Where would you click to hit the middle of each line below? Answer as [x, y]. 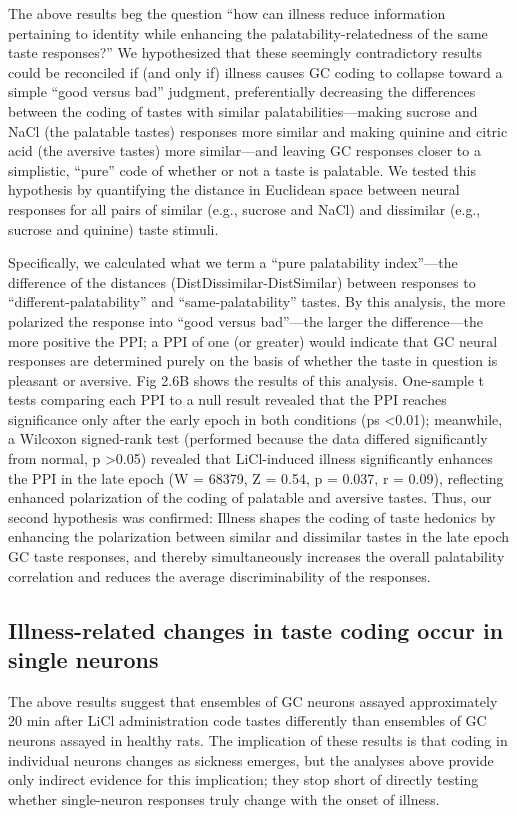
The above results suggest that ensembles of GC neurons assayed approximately [253, 700]
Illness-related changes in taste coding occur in [256, 629]
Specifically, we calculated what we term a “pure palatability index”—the [233, 262]
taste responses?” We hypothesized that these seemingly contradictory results [245, 52]
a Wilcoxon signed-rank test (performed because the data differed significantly [248, 438]
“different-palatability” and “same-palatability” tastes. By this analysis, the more [257, 301]
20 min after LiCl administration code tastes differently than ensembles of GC [247, 720]
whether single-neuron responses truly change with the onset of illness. [224, 798]
